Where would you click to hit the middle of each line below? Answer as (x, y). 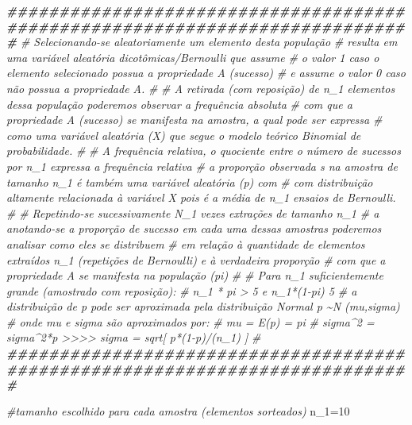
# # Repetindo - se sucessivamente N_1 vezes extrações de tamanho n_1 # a (193, 212)
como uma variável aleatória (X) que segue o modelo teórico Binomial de (184, 135)
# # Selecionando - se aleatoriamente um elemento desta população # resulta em (202, 42)
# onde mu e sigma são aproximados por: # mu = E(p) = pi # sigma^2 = (191, 321)
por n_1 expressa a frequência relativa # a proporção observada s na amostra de (202, 166)
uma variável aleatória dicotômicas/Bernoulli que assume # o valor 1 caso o (193, 57)
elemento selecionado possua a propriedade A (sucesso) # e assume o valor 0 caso (206, 73)
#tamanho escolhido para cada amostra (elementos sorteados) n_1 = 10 (178, 410)
